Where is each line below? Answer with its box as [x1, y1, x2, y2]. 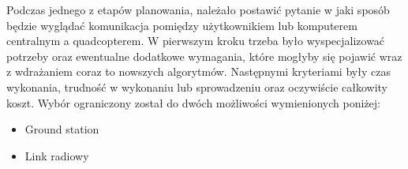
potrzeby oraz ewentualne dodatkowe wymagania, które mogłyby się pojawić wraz [6, 47, 402, 64]
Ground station [24, 121, 99, 137]
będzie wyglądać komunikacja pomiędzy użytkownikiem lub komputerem [6, 17, 357, 33]
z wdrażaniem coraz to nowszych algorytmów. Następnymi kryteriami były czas [6, 63, 391, 80]
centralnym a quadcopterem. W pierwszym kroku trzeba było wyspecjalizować [6, 32, 385, 49]
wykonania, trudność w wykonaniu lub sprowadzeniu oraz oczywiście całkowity [6, 78, 387, 95]
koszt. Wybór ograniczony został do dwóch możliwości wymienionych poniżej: [6, 94, 380, 111]
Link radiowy [24, 147, 89, 163]
